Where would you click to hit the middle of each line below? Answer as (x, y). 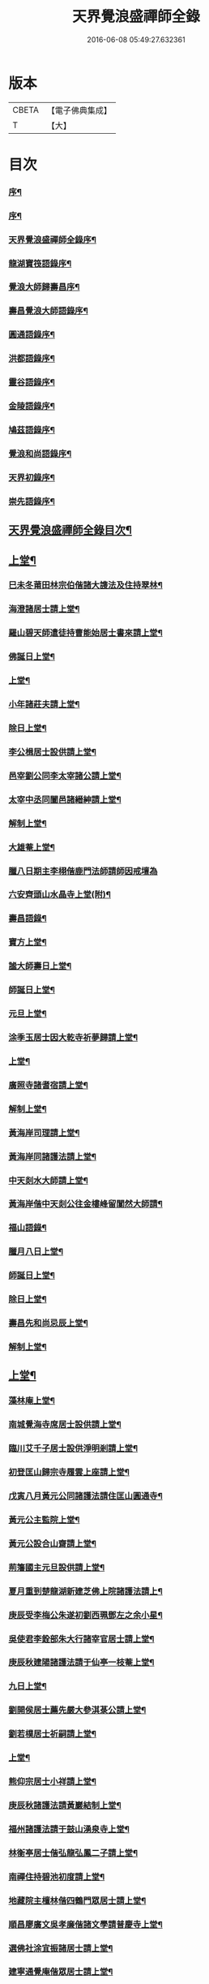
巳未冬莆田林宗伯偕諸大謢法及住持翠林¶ (86, 585)
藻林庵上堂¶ (32, 1401)
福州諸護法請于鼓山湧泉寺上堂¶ (69, 1829)
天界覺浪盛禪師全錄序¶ (53, 239)
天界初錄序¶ (32, 477)
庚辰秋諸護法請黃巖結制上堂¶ (65, 1805)
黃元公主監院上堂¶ (44, 1520)
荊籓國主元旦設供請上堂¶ (57, 1567)
